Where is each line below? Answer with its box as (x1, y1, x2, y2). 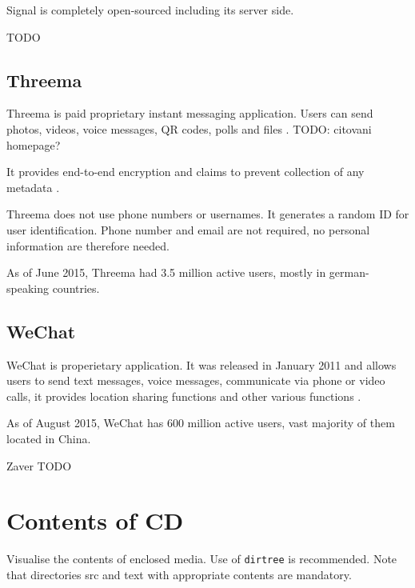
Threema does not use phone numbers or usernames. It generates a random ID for (6, 206, 409, 222)
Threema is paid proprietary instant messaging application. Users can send (6, 105, 373, 122)
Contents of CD (6, 504, 184, 537)
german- (329, 264, 369, 281)
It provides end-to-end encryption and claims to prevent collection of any (6, 163, 365, 180)
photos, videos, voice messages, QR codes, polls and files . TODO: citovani (6, 120, 372, 137)
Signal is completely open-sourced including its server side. (6, 2, 294, 18)
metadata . (6, 178, 60, 195)
